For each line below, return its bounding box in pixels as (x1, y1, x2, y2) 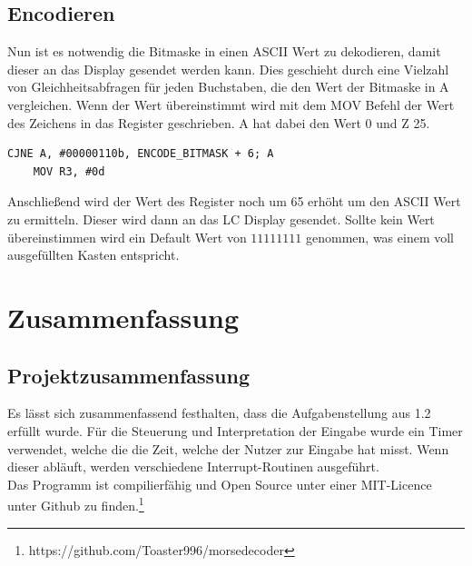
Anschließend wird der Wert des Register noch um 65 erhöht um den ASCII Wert (7, 192, 461, 211)
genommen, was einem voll (306, 227, 455, 246)
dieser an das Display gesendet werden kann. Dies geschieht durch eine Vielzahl (7, 59, 449, 78)
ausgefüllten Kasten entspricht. (7, 245, 180, 264)
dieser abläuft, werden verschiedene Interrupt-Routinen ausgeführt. (7, 457, 379, 476)
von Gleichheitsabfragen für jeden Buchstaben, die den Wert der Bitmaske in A (7, 77, 449, 96)
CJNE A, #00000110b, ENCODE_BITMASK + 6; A (7, 147, 274, 161)
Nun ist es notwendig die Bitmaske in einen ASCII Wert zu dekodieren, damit (7, 42, 441, 61)
